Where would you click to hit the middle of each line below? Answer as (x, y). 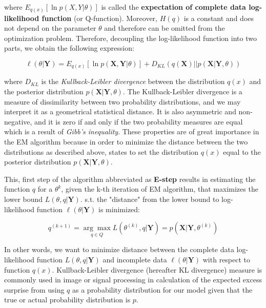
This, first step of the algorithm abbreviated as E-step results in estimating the (130, 179)
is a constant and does (219, 18)
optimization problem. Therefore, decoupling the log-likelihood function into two (130, 38)
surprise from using (34, 289)
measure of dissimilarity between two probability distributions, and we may (122, 101)
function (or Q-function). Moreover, (99, 18)
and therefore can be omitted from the (165, 28)
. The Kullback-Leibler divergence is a (182, 91)
